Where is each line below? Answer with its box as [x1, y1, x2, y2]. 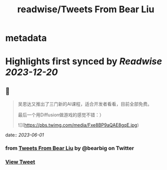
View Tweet [5, 158, 36, 165]
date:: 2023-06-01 [5, 132, 44, 138]
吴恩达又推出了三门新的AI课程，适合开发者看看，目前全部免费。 [17, 101, 152, 107]
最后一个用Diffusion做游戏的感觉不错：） [17, 112, 104, 118]
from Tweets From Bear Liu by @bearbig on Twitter [5, 144, 134, 152]
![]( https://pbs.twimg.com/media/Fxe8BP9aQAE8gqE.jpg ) [17, 122, 139, 128]
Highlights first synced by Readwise [5, 56, 162, 67]
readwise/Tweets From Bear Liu [17, 4, 155, 15]
